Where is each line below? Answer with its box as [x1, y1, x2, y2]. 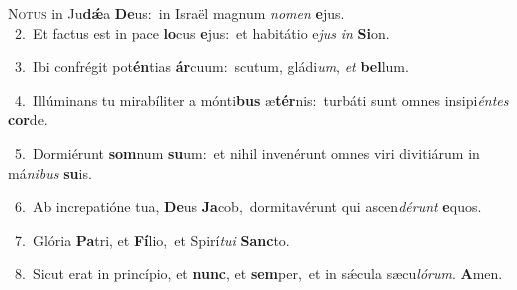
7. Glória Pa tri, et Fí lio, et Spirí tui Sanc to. [14, 229, 290, 250]
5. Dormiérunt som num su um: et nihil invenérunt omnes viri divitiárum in [14, 142, 480, 163]
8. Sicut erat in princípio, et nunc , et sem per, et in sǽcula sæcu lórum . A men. [14, 263, 503, 284]
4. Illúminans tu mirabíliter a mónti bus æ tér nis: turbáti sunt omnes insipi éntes [14, 89, 509, 110]
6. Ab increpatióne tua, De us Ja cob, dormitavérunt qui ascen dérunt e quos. [14, 196, 482, 217]
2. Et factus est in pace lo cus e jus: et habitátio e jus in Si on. [14, 22, 390, 43]
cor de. [8, 109, 48, 130]
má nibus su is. [8, 162, 92, 183]
